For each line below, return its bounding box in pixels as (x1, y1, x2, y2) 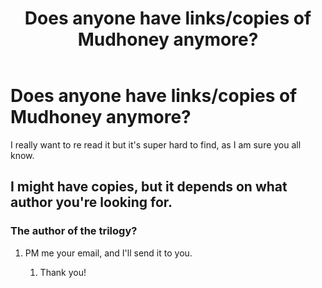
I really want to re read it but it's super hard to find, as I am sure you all (10, 138, 302, 151)
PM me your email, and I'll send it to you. (24, 247, 193, 259)
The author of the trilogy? (10, 224, 138, 238)
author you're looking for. (10, 194, 173, 211)
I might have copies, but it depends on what (10, 178, 288, 196)
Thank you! (39, 266, 87, 278)
